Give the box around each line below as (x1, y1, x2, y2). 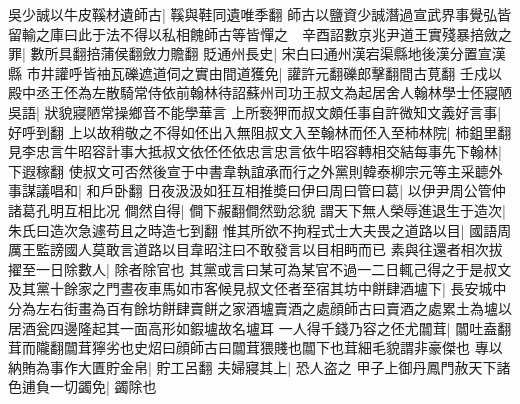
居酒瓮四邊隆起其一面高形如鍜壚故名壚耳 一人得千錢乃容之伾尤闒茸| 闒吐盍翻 (8, 317, 512, 338)
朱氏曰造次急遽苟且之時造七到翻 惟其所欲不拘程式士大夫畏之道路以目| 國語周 (8, 219, 512, 240)
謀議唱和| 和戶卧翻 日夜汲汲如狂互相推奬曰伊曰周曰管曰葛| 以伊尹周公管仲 (21, 180, 506, 201)
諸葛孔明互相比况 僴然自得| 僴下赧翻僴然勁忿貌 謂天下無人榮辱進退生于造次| (8, 199, 506, 220)
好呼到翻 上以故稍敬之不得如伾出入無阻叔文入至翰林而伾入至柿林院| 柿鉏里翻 (8, 121, 512, 142)
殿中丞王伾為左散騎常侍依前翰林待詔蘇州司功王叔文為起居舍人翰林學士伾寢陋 (8, 82, 512, 103)
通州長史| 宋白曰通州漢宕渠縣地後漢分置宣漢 (217, 43, 506, 64)
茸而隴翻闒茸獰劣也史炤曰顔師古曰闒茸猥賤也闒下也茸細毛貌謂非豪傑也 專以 (8, 337, 503, 358)
